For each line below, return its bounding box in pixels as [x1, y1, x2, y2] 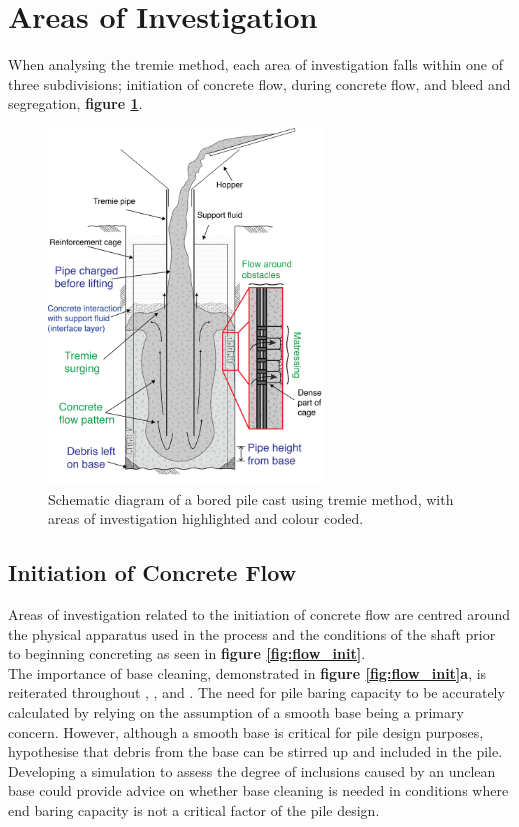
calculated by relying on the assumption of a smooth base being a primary [8, 702, 464, 723]
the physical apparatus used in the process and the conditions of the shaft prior [8, 623, 496, 644]
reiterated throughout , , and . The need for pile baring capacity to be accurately [8, 682, 505, 703]
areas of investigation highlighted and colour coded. [48, 508, 364, 529]
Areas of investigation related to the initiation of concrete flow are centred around [8, 604, 511, 625]
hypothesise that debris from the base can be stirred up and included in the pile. [8, 741, 503, 762]
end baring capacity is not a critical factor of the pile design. [8, 800, 380, 821]
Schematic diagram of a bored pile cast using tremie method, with [48, 488, 454, 509]
